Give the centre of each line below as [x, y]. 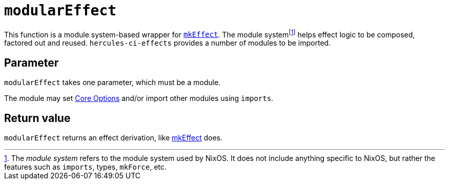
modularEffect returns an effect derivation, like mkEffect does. [114, 138]
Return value [37, 118]
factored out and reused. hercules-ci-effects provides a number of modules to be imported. [168, 43]
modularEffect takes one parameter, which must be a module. [113, 83]
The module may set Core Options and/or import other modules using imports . [139, 98]
